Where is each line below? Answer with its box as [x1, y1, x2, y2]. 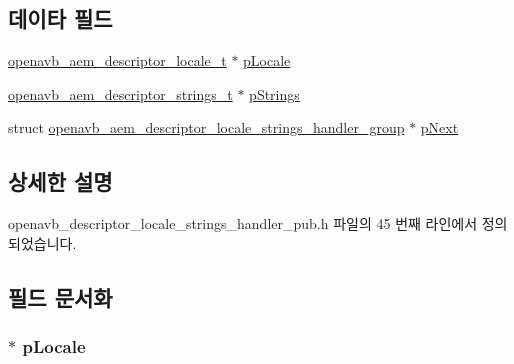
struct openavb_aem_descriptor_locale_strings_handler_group [8, 117, 405, 138]
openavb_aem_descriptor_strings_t [8, 83, 233, 104]
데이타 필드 [8, 3, 113, 34]
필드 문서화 [8, 281, 113, 312]
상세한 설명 [8, 166, 113, 197]
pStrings [249, 83, 300, 104]
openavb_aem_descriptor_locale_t [8, 50, 227, 71]
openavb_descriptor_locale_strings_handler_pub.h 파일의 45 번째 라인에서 [8, 213, 478, 234]
